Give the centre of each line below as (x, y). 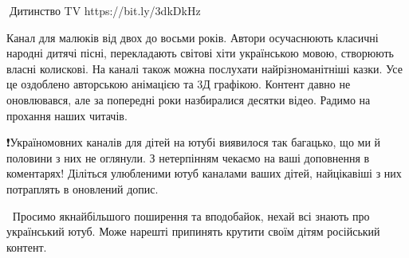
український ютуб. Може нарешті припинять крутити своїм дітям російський (193, 231)
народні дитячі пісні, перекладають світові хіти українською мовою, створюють (200, 53)
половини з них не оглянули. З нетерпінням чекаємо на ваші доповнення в (188, 157)
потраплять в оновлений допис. (83, 188)
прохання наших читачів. (67, 115)
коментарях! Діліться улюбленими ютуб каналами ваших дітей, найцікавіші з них (204, 173)
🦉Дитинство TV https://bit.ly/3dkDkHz (104, 10)
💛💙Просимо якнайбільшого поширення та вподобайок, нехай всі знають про (188, 215)
